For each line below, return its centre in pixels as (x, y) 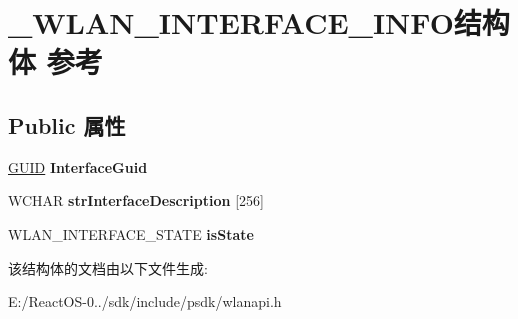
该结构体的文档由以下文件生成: (108, 267)
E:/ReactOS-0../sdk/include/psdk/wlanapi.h (145, 301)
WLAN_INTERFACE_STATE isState (131, 233)
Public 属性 (67, 124)
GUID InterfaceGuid (78, 166)
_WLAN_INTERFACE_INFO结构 (259, 22)
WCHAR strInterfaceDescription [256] (136, 200)
